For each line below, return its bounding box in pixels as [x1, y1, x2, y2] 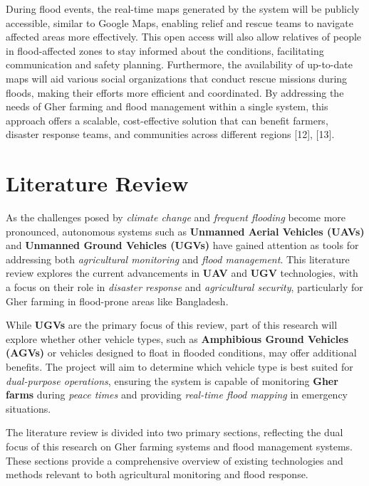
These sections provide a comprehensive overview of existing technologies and [6, 453, 343, 467]
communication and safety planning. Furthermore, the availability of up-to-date [6, 57, 353, 72]
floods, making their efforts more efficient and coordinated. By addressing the [6, 85, 344, 100]
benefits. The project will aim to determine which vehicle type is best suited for [6, 359, 353, 374]
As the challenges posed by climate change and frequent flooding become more [6, 210, 346, 225]
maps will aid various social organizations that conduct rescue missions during [6, 70, 348, 85]
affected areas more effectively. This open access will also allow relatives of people [6, 29, 362, 44]
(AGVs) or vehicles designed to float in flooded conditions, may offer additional [6, 345, 357, 360]
